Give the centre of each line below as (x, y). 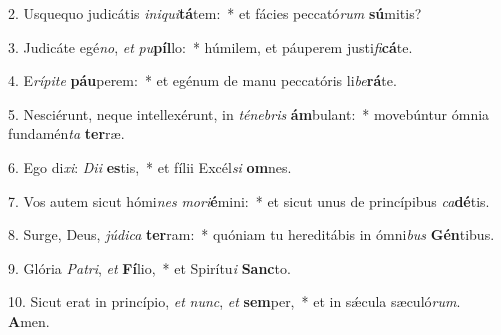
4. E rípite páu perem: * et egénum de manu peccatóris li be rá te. (202, 80)
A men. (29, 320)
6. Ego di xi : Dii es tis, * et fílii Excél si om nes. (150, 166)
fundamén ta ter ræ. (66, 133)
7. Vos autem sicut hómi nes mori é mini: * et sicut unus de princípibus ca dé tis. (249, 200)
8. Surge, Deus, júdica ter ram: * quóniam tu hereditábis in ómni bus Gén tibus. (251, 234)
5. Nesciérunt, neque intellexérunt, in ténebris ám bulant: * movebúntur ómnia (249, 113)
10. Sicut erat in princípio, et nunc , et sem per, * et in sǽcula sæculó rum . (234, 301)
